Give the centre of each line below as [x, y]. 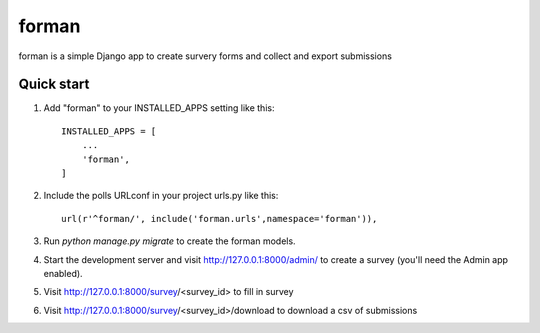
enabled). [63, 273]
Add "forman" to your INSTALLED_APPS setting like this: [159, 108]
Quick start [54, 84]
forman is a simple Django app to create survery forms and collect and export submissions [205, 56]
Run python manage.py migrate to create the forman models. [169, 241]
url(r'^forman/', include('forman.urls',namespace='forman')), [219, 218]
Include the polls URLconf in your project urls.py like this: [161, 196]
